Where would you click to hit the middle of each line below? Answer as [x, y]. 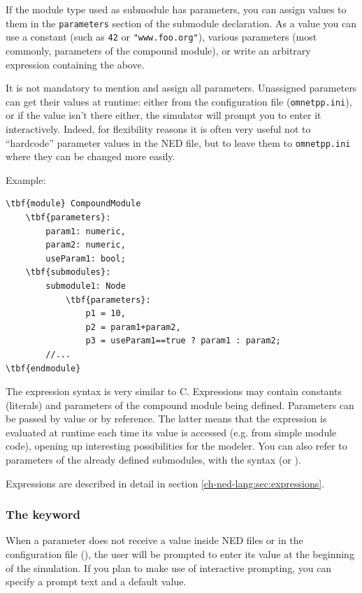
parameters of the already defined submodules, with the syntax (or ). [153, 460]
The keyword [43, 514]
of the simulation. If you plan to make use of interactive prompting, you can [169, 567]
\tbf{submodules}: [68, 272]
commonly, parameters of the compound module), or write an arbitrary [158, 50]
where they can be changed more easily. [90, 156]
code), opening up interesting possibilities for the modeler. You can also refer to [176, 446]
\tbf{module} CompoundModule [73, 204]
